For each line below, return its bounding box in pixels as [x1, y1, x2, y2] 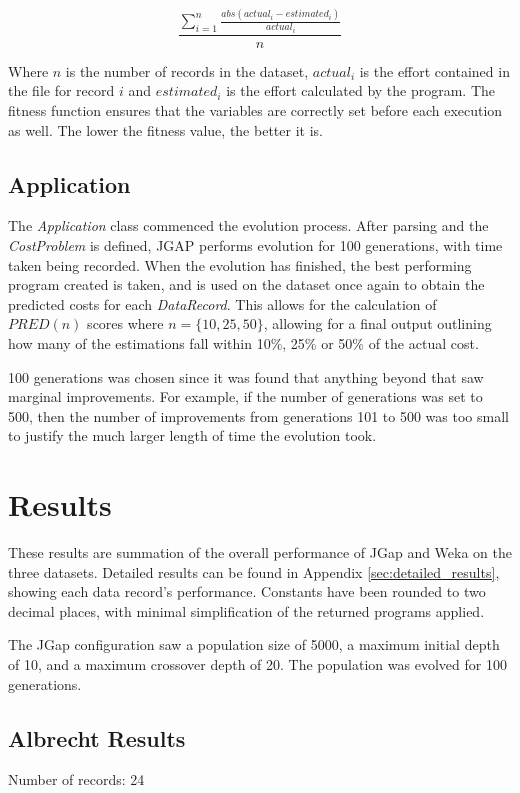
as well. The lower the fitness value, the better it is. [8, 119, 323, 140]
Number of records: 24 [8, 769, 145, 790]
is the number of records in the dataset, [65, 60, 309, 81]
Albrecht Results [8, 722, 186, 753]
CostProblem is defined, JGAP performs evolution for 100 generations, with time [8, 234, 503, 255]
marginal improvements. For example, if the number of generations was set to [8, 386, 483, 407]
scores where [87, 313, 164, 334]
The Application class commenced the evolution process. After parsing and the [8, 215, 489, 236]
